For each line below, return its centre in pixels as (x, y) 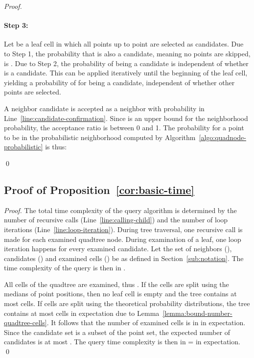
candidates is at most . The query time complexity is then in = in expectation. (122, 342)
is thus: (56, 147)
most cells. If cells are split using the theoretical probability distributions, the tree (127, 303)
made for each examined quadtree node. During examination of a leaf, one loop (123, 239)
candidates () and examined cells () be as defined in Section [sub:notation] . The (124, 258)
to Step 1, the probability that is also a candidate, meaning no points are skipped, (127, 53)
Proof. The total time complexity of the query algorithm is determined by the (120, 210)
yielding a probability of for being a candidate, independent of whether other (119, 82)
